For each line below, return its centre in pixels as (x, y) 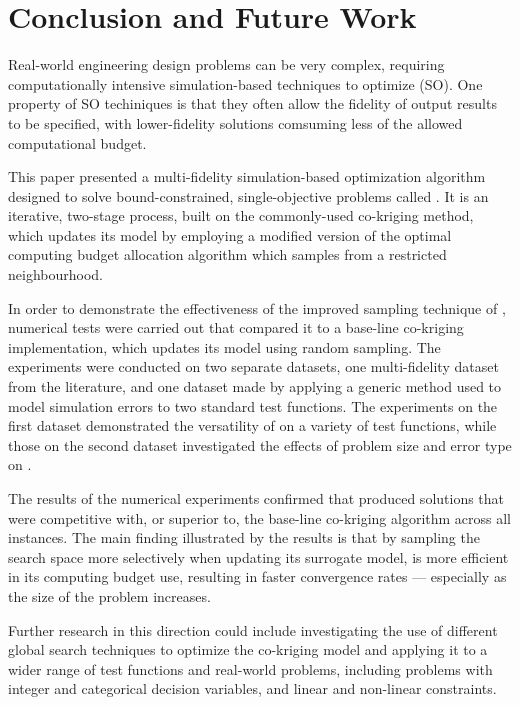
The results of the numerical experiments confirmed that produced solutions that (256, 498)
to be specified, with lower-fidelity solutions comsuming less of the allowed (235, 122)
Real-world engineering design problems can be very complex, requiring (226, 64)
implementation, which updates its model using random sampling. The (224, 346)
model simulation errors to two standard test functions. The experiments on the (253, 405)
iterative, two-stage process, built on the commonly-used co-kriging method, (241, 215)
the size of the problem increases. (109, 595)
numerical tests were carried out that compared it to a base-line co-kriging (236, 327)
